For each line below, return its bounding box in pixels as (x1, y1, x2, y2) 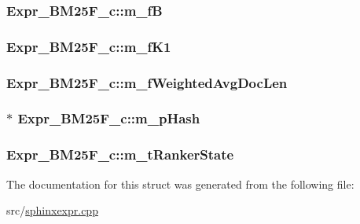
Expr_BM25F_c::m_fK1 (6, 36, 171, 56)
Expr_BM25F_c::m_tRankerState (6, 145, 234, 164)
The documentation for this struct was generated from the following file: (6, 175, 354, 192)
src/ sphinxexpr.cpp (6, 202, 98, 218)
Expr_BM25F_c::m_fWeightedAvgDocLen (6, 72, 288, 92)
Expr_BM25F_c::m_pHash (17, 108, 200, 128)
